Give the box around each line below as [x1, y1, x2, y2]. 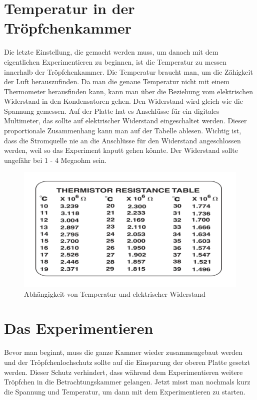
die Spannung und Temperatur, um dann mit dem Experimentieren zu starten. [4, 386, 245, 396]
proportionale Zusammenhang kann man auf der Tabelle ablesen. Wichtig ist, [4, 125, 241, 136]
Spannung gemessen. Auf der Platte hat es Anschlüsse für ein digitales [4, 105, 219, 116]
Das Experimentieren [4, 318, 153, 338]
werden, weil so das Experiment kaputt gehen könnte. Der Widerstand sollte [4, 145, 238, 155]
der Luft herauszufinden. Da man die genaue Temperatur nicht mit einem [4, 76, 229, 87]
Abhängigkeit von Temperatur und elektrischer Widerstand [24, 288, 205, 299]
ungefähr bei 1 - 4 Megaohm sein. [4, 154, 107, 165]
